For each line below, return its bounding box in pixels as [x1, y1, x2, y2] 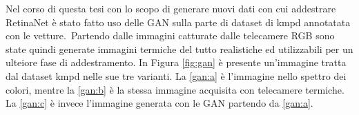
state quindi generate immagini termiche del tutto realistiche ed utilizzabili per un [6, 41, 353, 56]
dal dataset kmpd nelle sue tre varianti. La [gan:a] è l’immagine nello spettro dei [6, 68, 347, 83]
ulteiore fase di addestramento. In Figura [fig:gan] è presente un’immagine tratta [6, 55, 347, 70]
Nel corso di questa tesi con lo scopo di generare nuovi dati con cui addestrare [6, 1, 336, 15]
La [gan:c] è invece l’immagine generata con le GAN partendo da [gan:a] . [6, 96, 313, 110]
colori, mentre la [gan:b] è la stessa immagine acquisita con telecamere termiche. [6, 82, 345, 96]
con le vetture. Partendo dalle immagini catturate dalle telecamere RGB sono [6, 28, 335, 43]
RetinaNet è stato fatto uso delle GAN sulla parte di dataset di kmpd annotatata [6, 14, 351, 29]
